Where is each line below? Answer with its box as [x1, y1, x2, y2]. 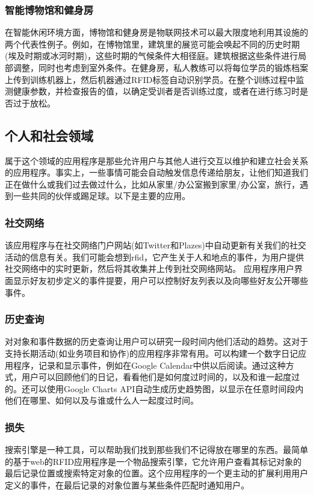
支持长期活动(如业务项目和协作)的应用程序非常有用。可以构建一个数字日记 [5, 346, 298, 359]
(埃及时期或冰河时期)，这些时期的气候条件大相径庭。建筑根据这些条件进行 [5, 49, 298, 62]
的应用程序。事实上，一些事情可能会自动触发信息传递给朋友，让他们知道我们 [5, 166, 308, 179]
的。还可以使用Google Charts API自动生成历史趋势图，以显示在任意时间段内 [5, 382, 304, 395]
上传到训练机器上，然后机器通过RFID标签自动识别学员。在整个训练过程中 [5, 73, 296, 85]
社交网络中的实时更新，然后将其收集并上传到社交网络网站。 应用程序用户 [5, 262, 294, 275]
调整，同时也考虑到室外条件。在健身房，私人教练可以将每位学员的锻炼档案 [13, 61, 308, 73]
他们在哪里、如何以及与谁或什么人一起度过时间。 [5, 394, 199, 407]
